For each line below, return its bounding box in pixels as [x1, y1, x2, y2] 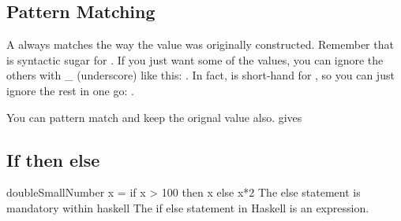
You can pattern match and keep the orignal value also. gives [6, 109, 302, 125]
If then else [6, 147, 100, 171]
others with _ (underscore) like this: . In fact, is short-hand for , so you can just [6, 67, 395, 83]
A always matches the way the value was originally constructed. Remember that [6, 36, 394, 53]
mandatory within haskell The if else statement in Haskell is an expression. [6, 199, 369, 215]
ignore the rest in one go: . [6, 82, 134, 98]
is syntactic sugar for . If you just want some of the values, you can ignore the [6, 51, 384, 68]
